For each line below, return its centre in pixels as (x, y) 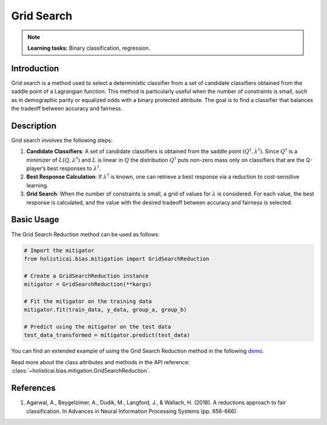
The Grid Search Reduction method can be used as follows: (85, 234)
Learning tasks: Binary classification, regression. (89, 48)
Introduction (35, 68)
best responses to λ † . (74, 168)
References (33, 388)
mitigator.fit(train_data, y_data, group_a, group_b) (105, 310)
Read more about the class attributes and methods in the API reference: (101, 362)
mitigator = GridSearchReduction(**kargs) (88, 284)
